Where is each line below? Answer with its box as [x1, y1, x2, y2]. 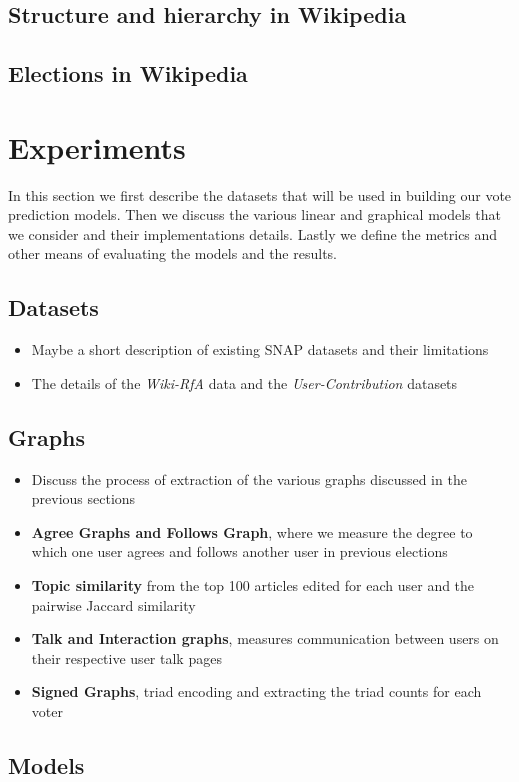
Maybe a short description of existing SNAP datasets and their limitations [31, 339, 489, 360]
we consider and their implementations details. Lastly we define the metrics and [8, 223, 498, 244]
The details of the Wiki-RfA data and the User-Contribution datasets [31, 372, 458, 393]
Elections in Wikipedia [8, 58, 248, 89]
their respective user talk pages [31, 647, 222, 668]
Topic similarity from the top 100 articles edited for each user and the [31, 575, 475, 596]
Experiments [8, 126, 186, 167]
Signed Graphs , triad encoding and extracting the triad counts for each [31, 681, 482, 702]
